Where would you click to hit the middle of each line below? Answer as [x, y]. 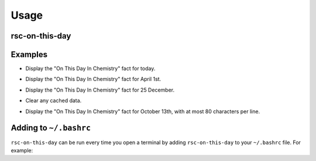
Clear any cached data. [54, 101]
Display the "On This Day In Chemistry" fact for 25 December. [100, 90]
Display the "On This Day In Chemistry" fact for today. [90, 69]
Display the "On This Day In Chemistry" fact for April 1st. [93, 79]
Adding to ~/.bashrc [51, 128]
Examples [29, 55]
